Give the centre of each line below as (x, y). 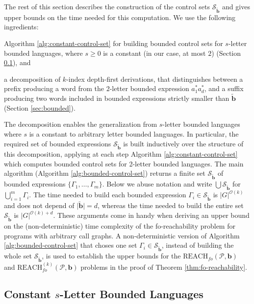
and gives (236, 6)
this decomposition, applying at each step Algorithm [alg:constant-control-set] (121, 154)
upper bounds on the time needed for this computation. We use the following (120, 17)
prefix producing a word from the (54, 88)
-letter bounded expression (149, 88)
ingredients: (21, 27)
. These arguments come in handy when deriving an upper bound (151, 215)
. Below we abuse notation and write (157, 184)
